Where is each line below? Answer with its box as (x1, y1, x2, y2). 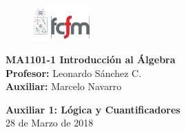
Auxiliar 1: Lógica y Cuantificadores (6, 102, 180, 116)
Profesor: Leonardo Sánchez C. (6, 65, 142, 80)
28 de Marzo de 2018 (6, 115, 94, 130)
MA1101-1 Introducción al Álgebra (6, 52, 176, 66)
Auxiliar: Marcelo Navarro (6, 79, 122, 93)
